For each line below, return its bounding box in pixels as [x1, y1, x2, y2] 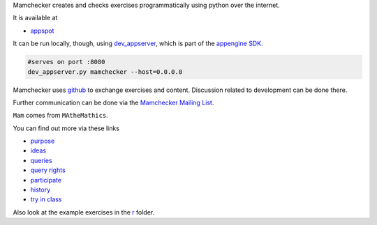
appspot [30, 26, 54, 35]
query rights [30, 166, 66, 174]
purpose [30, 137, 55, 146]
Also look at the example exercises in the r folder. [13, 208, 155, 216]
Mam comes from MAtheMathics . [13, 111, 108, 120]
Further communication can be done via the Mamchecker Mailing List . [13, 98, 214, 107]
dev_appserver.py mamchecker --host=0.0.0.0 [27, 68, 183, 76]
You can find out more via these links [13, 124, 120, 132]
